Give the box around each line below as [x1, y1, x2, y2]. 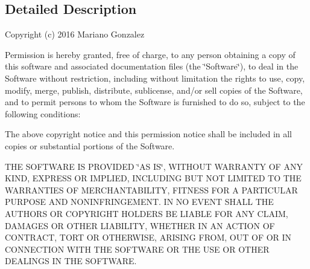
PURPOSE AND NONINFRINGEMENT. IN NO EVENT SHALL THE [5, 195, 274, 208]
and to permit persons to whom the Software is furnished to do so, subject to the [5, 96, 305, 108]
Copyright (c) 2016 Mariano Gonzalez [5, 28, 145, 41]
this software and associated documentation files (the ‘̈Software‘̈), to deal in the [5, 60, 299, 73]
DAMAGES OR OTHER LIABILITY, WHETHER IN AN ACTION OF [5, 219, 275, 232]
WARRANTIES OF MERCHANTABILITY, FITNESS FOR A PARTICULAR [5, 183, 298, 196]
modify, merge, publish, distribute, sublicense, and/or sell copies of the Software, [5, 83, 303, 96]
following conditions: [5, 107, 81, 120]
